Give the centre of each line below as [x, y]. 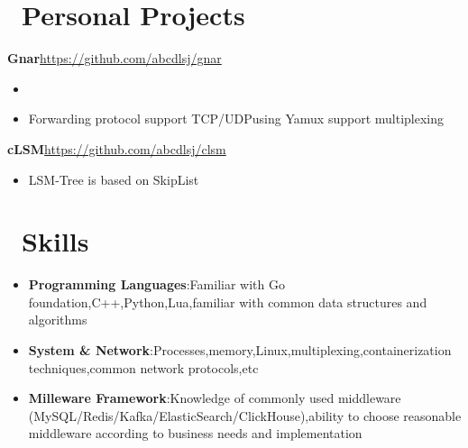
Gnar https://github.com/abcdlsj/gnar [115, 58]
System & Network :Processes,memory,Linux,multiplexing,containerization [240, 350]
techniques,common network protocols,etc [143, 367]
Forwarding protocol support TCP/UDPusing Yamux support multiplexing [236, 119]
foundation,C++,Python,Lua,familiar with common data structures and [228, 302]
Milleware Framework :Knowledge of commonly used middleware [215, 398]
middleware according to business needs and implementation [195, 433]
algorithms [58, 320]
